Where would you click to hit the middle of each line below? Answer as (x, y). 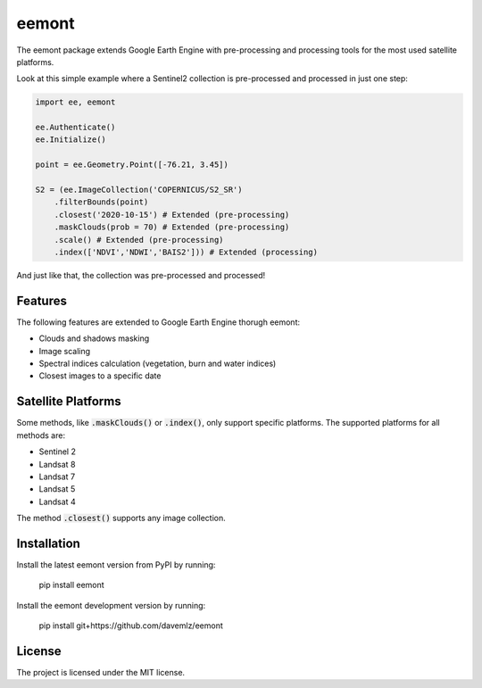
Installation (48, 543)
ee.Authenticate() (75, 128)
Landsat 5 (57, 489)
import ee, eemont (75, 102)
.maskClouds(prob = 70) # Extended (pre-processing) (172, 227)
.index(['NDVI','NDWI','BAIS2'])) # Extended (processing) (186, 252)
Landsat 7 (57, 477)
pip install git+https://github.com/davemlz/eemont (131, 626)
